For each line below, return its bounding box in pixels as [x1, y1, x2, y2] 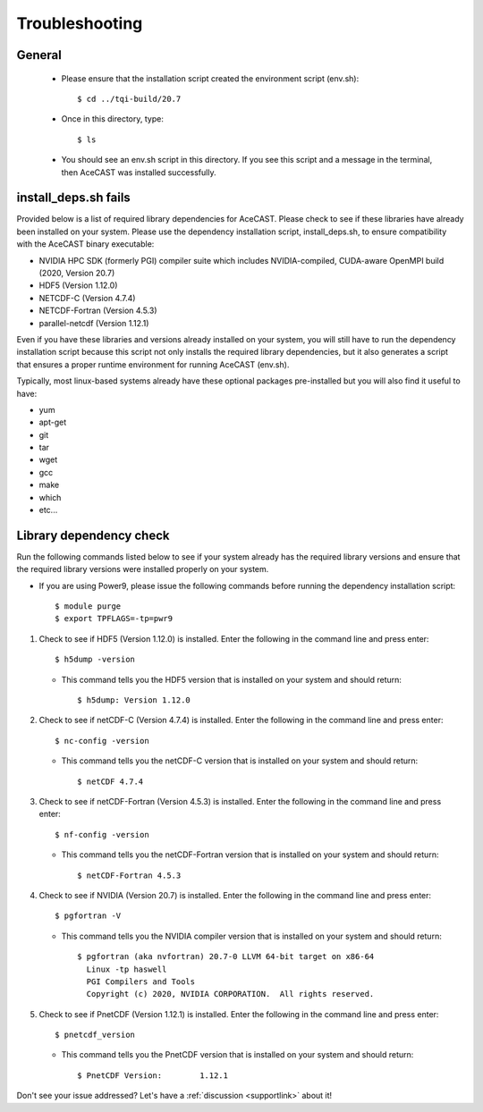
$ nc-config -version [55, 736, 149, 746]
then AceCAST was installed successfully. [61, 166, 216, 178]
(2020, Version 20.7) [38, 267, 115, 278]
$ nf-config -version [55, 830, 149, 839]
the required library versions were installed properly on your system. [16, 564, 269, 575]
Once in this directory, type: [61, 114, 165, 124]
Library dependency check [16, 527, 170, 543]
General [16, 47, 63, 63]
